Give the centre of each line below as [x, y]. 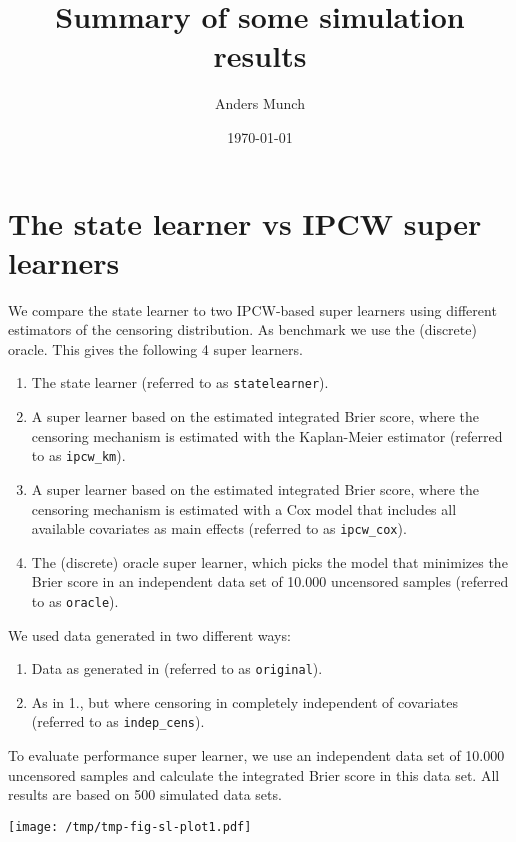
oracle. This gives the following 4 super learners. [155, 348]
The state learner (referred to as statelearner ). [180, 382]
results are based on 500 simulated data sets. [145, 794]
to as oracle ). [75, 600]
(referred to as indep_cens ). [118, 721]
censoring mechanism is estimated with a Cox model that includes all [244, 508]
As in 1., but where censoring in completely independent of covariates [244, 701]
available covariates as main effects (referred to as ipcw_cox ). [219, 528]
